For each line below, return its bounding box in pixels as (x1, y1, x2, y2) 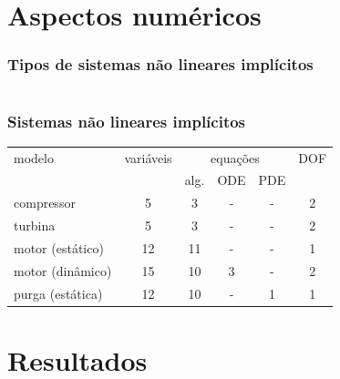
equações (211, 148, 260, 167)
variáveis (124, 148, 172, 167)
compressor (14, 193, 76, 212)
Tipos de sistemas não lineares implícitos (7, 53, 314, 76)
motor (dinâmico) (14, 261, 112, 280)
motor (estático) (14, 238, 104, 257)
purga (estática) (14, 283, 103, 302)
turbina (14, 216, 56, 235)
